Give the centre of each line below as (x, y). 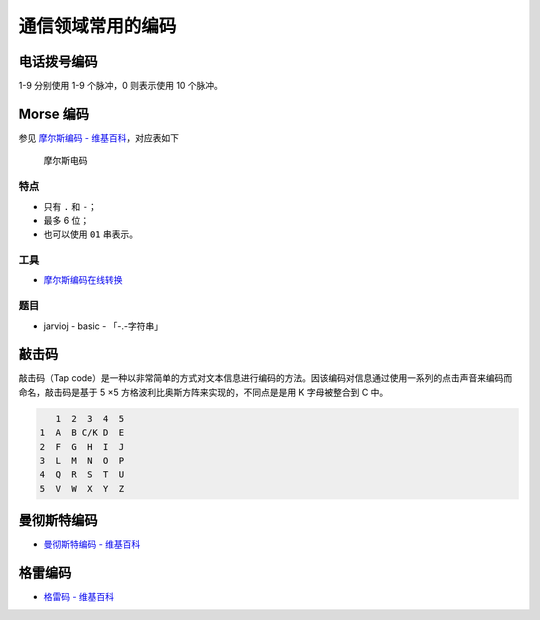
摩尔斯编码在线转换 (83, 280)
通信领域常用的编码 (97, 26)
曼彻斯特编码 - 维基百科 (92, 544)
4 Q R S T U (82, 474)
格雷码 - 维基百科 (79, 597)
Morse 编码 (54, 113)
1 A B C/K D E (82, 433)
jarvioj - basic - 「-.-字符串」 (103, 326)
